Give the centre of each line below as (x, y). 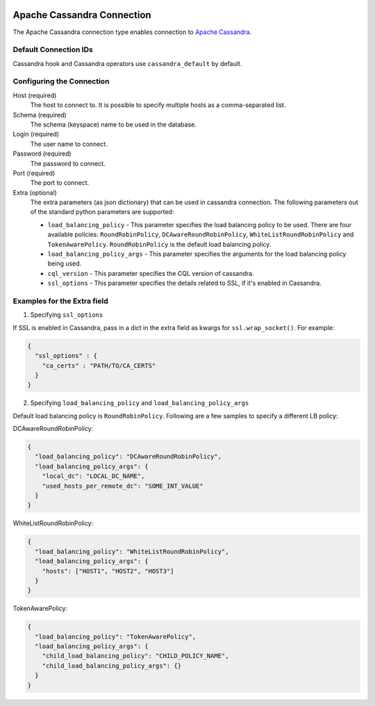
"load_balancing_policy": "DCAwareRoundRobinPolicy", (128, 457)
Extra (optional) (35, 192)
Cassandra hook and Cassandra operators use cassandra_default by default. (127, 63)
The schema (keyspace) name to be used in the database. (114, 124)
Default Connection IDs (53, 50)
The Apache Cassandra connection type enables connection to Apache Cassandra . (132, 32)
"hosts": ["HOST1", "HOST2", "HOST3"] (108, 571)
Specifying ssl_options (67, 315)
